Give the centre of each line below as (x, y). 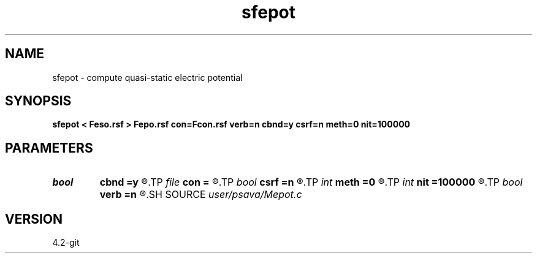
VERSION (34, 219)
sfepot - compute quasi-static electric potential (147, 77)
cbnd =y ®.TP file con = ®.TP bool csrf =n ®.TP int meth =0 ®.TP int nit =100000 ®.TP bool (311, 182)
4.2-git (66, 243)
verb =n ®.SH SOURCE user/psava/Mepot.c (201, 195)
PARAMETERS (49, 148)
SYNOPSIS (38, 101)
